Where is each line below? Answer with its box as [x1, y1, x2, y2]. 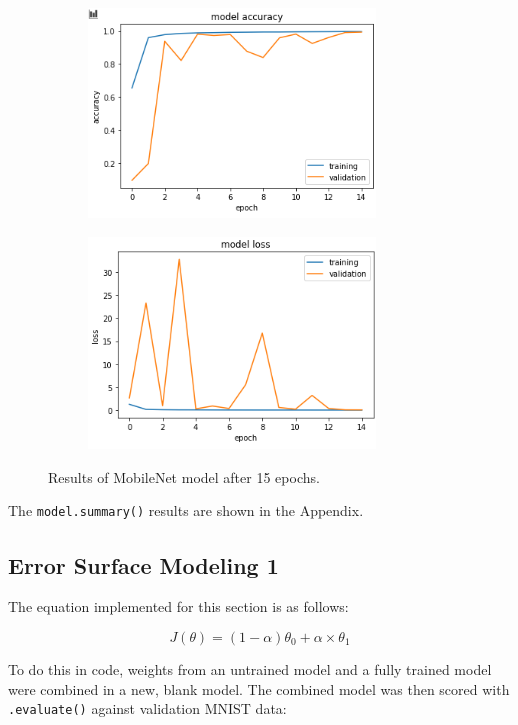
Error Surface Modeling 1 [8, 549, 279, 580]
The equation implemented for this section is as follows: [8, 596, 349, 617]
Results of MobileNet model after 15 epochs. [48, 466, 320, 487]
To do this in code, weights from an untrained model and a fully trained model [8, 658, 492, 679]
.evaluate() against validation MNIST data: [8, 698, 287, 719]
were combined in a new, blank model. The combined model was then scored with [8, 678, 510, 699]
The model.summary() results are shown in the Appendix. [8, 500, 364, 521]
